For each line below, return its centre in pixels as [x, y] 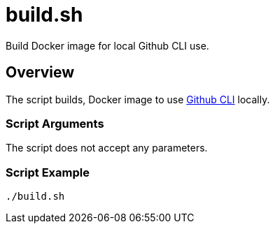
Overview [40, 73]
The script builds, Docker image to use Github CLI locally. [138, 99]
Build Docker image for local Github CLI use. [107, 45]
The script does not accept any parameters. [107, 148]
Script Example [48, 172]
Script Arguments [55, 123]
